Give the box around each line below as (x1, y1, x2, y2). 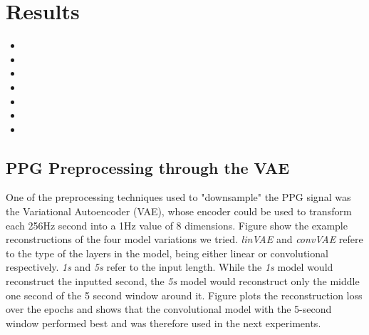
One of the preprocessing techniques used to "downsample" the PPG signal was (6, 190, 351, 205)
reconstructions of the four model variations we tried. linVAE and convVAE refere (6, 232, 363, 247)
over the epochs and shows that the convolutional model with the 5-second (6, 301, 332, 316)
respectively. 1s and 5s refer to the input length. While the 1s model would (6, 259, 333, 274)
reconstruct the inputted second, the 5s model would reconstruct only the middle (6, 274, 360, 289)
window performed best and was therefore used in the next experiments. (6, 315, 321, 330)
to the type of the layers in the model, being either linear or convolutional (6, 245, 328, 260)
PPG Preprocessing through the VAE (6, 156, 290, 178)
